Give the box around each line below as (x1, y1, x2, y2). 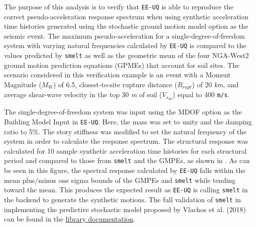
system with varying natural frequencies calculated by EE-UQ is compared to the (4, 40, 247, 51)
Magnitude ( (4, 79, 42, 89)
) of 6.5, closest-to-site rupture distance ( (53, 79, 177, 89)
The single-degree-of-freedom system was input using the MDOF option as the (4, 107, 242, 117)
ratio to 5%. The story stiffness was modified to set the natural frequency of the (4, 126, 247, 136)
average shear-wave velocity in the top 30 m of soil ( (4, 89, 162, 100)
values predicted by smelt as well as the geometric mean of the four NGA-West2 (4, 50, 249, 60)
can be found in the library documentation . (4, 214, 135, 224)
